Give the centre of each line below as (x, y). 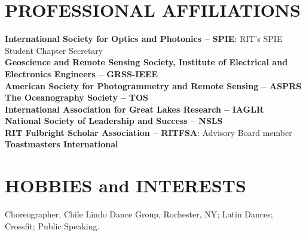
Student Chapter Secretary (54, 50)
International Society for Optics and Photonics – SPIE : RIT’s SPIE (144, 39)
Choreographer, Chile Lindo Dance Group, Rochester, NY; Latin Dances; (139, 214)
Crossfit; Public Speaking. (52, 226)
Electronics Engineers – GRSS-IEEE (82, 73)
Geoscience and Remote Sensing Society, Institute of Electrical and (146, 62)
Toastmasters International (62, 144)
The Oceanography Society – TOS (76, 97)
